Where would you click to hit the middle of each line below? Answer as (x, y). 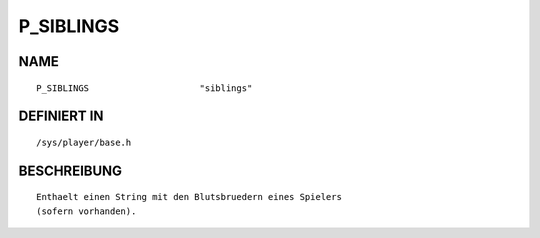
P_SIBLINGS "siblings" (144, 88)
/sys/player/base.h (84, 142)
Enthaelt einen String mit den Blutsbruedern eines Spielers (189, 197)
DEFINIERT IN (61, 116)
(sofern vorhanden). (86, 211)
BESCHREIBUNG (70, 170)
